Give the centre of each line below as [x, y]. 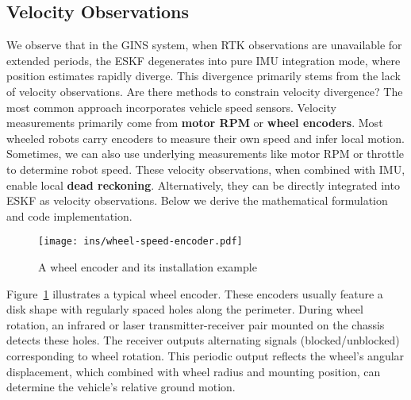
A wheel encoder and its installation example [148, 266]
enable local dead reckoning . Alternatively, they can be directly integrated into [203, 185]
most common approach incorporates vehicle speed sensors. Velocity [171, 107]
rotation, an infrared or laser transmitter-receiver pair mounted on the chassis [196, 324]
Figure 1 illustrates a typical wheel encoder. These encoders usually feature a [195, 293]
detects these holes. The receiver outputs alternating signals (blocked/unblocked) [203, 340]
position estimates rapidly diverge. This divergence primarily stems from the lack [204, 76]
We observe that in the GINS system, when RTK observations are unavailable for [204, 45]
